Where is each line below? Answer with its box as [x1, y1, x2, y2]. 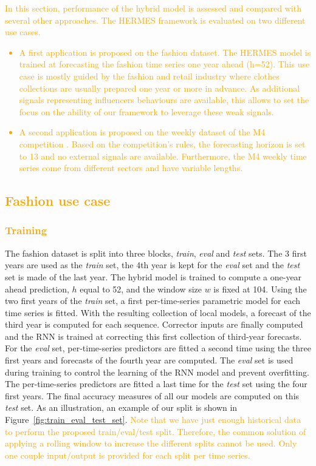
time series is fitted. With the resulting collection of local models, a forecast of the [5, 306, 311, 319]
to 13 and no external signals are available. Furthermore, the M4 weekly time [19, 149, 307, 162]
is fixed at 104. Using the [213, 282, 307, 295]
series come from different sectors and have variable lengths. [19, 161, 243, 174]
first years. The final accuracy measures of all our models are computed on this [5, 389, 300, 402]
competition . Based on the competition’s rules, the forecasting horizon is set [19, 137, 306, 150]
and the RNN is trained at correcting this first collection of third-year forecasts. [5, 329, 302, 342]
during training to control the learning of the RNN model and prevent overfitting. [5, 365, 309, 378]
